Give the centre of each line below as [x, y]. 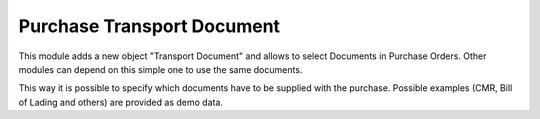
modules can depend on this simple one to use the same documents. [160, 69]
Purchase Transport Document [149, 26]
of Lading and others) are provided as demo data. [121, 102]
